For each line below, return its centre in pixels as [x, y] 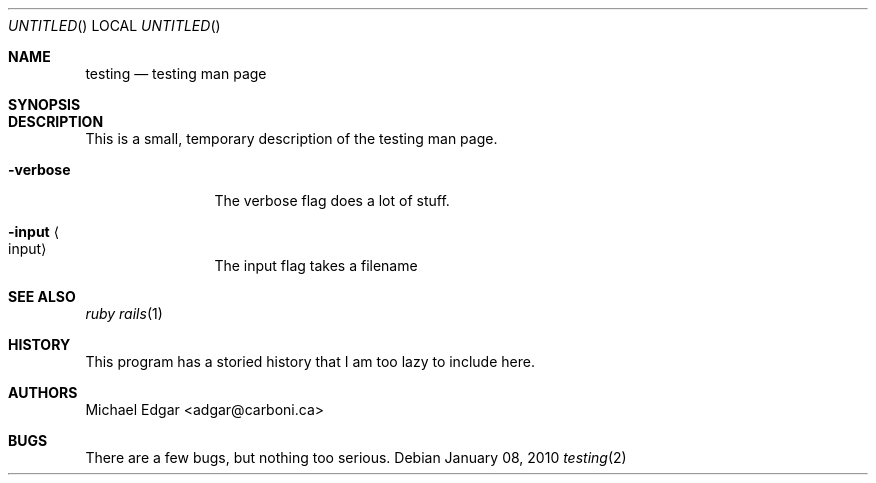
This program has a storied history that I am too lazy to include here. [310, 361]
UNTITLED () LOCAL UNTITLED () [114, 25]
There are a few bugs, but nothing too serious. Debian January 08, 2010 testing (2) [356, 457]
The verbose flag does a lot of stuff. [332, 200]
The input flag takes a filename [316, 265]
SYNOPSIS [44, 104]
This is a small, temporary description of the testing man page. [291, 138]
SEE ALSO [42, 296]
